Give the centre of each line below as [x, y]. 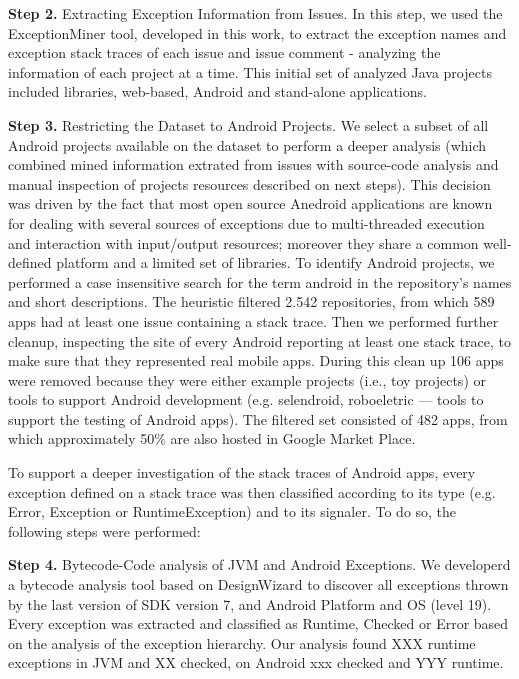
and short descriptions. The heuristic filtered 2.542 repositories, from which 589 [251, 301]
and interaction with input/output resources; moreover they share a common [243, 242]
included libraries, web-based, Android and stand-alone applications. [217, 91]
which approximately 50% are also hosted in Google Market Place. [212, 438]
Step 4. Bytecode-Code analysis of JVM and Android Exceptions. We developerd [259, 564]
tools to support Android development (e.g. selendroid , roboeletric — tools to [246, 399]
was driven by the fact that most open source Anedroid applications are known [250, 203]
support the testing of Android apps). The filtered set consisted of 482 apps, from [258, 418]
